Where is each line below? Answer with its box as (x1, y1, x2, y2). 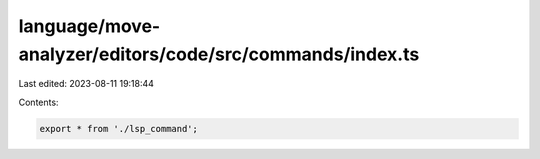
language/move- (18, 15, 161, 37)
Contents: (18, 96, 59, 108)
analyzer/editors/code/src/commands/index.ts (18, 43, 420, 65)
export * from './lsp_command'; (39, 123, 199, 134)
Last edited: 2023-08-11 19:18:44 (18, 78, 155, 90)
